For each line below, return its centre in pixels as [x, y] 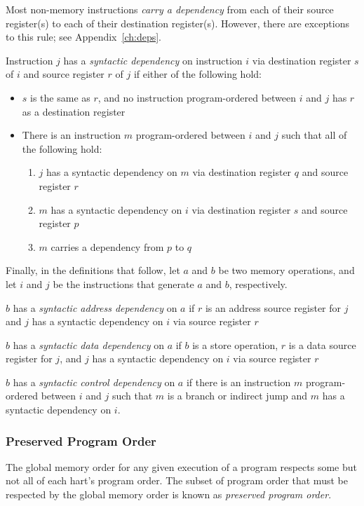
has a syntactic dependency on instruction [153, 60]
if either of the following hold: [197, 74]
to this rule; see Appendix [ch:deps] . [83, 37]
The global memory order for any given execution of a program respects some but [181, 466]
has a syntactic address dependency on [95, 307]
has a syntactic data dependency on [88, 344]
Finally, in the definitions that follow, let [93, 270]
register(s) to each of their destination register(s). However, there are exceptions [177, 23]
